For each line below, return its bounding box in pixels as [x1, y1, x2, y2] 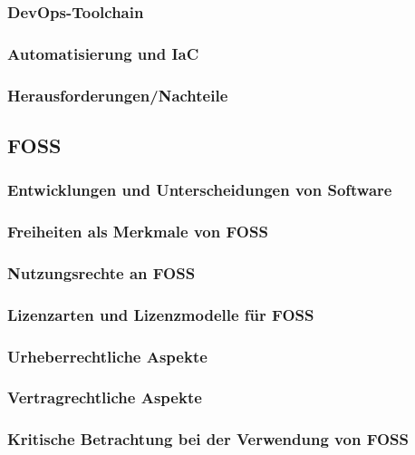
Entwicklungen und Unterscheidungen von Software [7, 179, 392, 201]
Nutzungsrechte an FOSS [7, 261, 196, 284]
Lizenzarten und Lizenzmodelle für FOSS [7, 303, 314, 325]
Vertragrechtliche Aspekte [7, 386, 202, 409]
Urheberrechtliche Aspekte [7, 344, 207, 367]
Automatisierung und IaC [7, 42, 199, 64]
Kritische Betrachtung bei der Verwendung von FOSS [7, 428, 409, 450]
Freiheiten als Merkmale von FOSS [7, 220, 268, 243]
